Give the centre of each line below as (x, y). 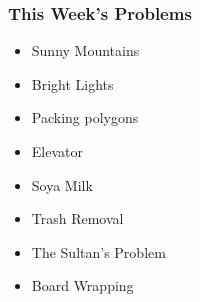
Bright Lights (72, 83)
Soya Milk (62, 184)
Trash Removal (77, 218)
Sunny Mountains (85, 50)
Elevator (57, 151)
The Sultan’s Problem (98, 251)
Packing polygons (85, 117)
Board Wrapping (82, 285)
